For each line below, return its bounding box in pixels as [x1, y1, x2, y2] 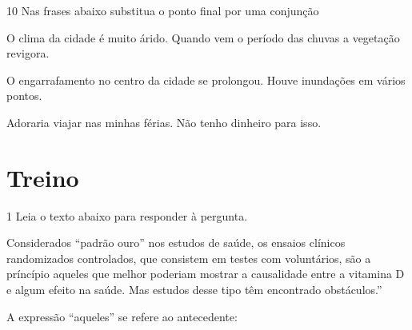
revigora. [6, 45, 50, 62]
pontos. [6, 87, 42, 104]
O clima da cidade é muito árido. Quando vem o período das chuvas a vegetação [6, 29, 400, 46]
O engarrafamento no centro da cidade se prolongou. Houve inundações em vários [6, 71, 406, 88]
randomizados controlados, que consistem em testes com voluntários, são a [6, 249, 371, 266]
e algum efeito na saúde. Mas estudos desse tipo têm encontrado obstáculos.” [6, 281, 382, 298]
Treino [6, 161, 79, 193]
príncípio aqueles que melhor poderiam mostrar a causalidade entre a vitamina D [6, 265, 405, 282]
